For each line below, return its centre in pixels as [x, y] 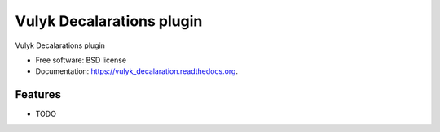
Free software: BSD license [81, 60]
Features [38, 94]
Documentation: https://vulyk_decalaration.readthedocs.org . [136, 71]
